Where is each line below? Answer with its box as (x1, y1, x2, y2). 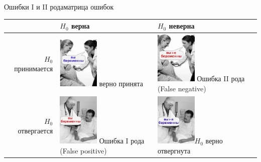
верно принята (99, 78, 143, 89)
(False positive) (60, 145, 107, 155)
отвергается (18, 125, 53, 136)
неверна (169, 21, 195, 31)
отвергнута (157, 145, 191, 155)
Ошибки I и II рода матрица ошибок (4, 2, 114, 12)
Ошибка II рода (197, 73, 245, 84)
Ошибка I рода (99, 135, 145, 146)
